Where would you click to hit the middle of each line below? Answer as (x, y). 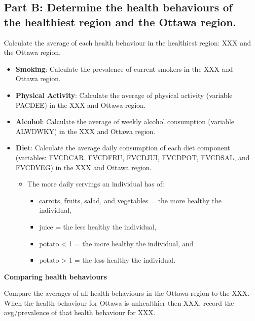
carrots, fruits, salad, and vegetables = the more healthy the (130, 200)
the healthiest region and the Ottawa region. (120, 22)
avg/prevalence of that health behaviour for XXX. (80, 312)
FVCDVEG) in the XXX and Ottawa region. (84, 167)
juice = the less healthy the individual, (98, 226)
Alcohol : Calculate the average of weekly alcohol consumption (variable (125, 121)
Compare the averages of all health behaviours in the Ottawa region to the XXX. (127, 293)
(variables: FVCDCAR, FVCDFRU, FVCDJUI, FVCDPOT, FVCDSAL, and (132, 157)
